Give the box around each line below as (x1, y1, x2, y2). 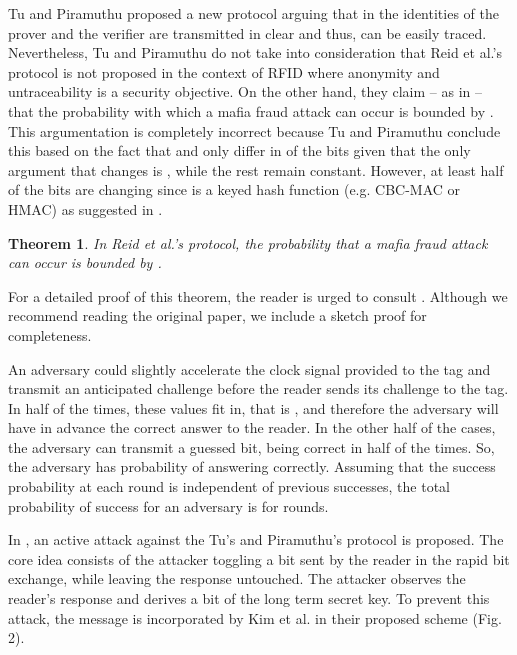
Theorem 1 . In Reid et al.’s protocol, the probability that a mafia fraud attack (8, 232, 488, 253)
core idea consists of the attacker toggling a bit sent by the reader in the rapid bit (8, 548, 510, 569)
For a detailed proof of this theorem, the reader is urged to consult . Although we (8, 285, 508, 306)
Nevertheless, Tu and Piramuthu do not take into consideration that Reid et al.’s (8, 42, 502, 63)
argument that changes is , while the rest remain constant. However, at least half (8, 159, 504, 180)
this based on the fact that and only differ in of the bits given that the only (8, 140, 471, 161)
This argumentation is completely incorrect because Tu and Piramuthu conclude (8, 120, 501, 141)
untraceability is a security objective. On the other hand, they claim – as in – (8, 81, 483, 102)
